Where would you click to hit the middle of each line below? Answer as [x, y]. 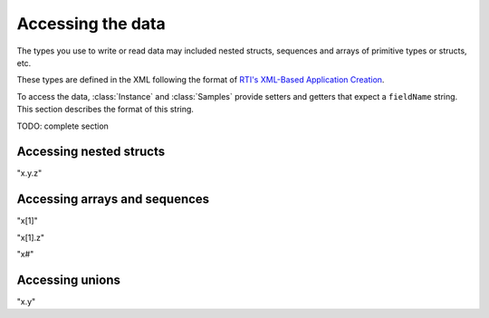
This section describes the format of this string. [105, 110]
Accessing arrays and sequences [113, 199]
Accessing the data [91, 24]
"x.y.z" [29, 173]
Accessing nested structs [91, 152]
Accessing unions [69, 279]
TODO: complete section [62, 126]
